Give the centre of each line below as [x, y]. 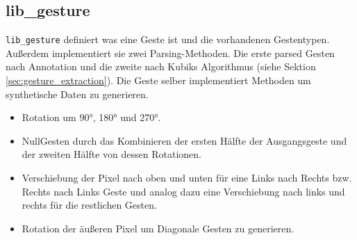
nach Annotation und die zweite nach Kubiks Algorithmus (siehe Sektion [161, 66]
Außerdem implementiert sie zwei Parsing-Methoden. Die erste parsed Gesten [170, 53]
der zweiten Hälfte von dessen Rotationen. [111, 154]
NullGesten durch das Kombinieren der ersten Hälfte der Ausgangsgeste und [184, 140]
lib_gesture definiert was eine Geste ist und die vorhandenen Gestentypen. [168, 39]
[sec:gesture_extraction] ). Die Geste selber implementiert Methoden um [158, 80]
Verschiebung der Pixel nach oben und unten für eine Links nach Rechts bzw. [187, 178]
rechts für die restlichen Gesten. [89, 205]
